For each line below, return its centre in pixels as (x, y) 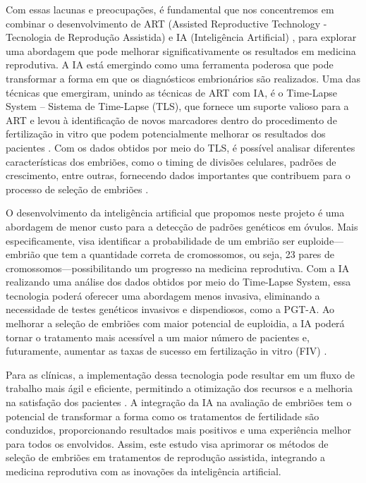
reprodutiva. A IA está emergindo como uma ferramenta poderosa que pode (170, 65)
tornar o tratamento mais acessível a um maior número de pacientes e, (158, 337)
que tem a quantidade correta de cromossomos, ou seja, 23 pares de (189, 254)
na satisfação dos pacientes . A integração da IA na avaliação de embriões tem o (179, 402)
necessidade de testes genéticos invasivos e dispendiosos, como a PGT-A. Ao (170, 309)
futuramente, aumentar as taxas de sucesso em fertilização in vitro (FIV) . (166, 351)
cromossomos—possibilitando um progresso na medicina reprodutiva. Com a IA (178, 268)
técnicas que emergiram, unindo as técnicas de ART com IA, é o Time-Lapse (172, 92)
